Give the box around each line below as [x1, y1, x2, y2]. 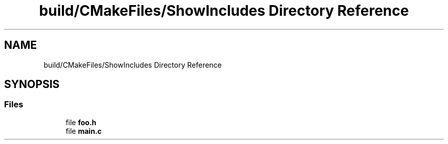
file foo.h [65, 118, 97, 127]
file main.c [65, 126, 102, 135]
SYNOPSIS [4, 78, 60, 91]
